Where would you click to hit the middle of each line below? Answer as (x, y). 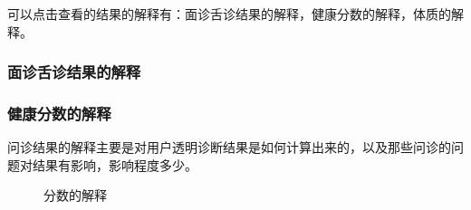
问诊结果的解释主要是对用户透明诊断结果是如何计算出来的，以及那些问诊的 (229, 147)
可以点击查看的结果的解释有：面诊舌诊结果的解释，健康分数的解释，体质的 (229, 14)
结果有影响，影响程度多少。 (115, 164)
